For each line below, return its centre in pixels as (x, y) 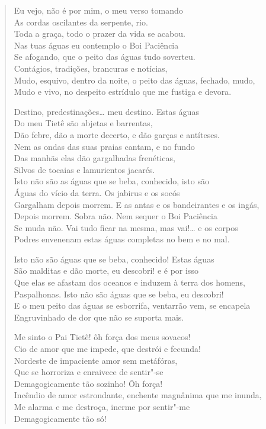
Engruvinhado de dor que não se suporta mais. (99, 317)
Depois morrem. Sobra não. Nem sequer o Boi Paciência (116, 216)
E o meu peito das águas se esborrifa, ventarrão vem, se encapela (132, 305)
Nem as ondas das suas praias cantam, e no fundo (104, 146)
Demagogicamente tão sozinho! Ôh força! (88, 383)
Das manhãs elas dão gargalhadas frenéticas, (94, 158)
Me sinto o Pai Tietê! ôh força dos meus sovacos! (102, 337)
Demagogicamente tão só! (60, 418)
